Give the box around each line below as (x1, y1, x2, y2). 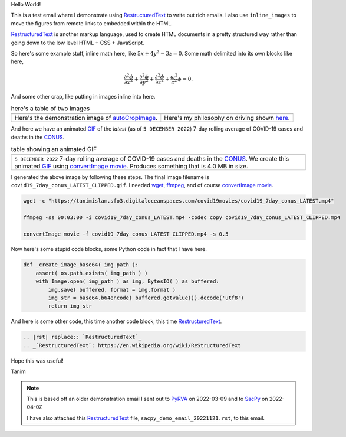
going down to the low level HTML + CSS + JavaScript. (11, 39, 144, 46)
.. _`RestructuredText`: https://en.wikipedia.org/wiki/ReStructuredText (23, 342, 241, 348)
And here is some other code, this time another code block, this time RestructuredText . (11, 318, 222, 325)
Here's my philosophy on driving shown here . (164, 114, 290, 122)
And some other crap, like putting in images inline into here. (11, 93, 156, 100)
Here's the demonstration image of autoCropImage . (14, 114, 158, 122)
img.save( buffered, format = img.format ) (48, 286, 176, 293)
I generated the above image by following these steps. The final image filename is (11, 173, 209, 180)
